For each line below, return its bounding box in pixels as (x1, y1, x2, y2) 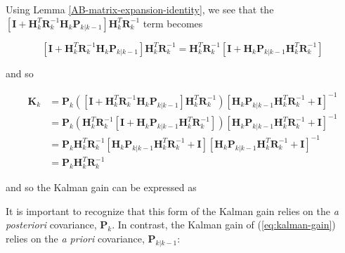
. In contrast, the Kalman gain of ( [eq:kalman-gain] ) (112, 217, 336, 232)
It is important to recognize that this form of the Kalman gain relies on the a (6, 203, 339, 218)
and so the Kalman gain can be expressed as (6, 180, 197, 195)
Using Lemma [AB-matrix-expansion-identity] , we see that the (6, 2, 274, 16)
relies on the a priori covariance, (6, 231, 145, 245)
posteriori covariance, (6, 217, 97, 232)
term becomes (143, 15, 203, 30)
